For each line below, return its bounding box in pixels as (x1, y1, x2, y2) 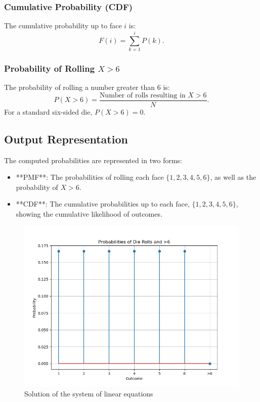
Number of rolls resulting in (99, 91, 186, 99)
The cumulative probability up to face (4, 20, 122, 31)
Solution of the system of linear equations (24, 388, 153, 399)
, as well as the (210, 172, 256, 182)
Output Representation (4, 131, 128, 146)
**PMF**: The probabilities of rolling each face (16, 172, 164, 182)
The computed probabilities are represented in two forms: (4, 155, 182, 165)
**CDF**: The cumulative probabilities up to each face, (16, 198, 190, 209)
